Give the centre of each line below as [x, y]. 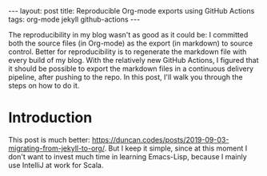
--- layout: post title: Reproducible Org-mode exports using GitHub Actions [132, 11]
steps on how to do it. [44, 86]
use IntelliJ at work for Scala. [56, 165]
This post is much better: [49, 139]
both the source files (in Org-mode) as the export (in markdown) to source [131, 43]
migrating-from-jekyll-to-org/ [57, 148]
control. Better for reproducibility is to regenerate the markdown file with [128, 52]
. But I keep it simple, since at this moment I [176, 148]
